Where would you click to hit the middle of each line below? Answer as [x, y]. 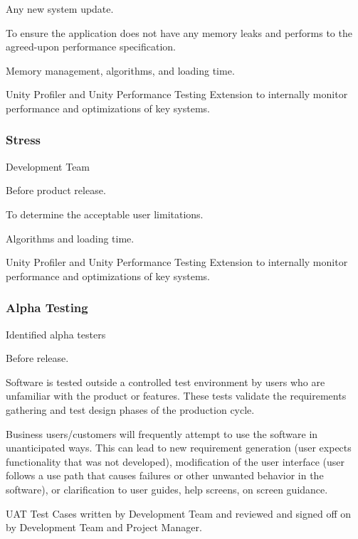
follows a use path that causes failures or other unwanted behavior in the [165, 475]
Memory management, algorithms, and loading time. [120, 70]
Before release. [37, 358]
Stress [23, 140]
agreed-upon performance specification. [91, 47]
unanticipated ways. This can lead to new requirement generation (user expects [179, 448]
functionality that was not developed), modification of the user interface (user [175, 461]
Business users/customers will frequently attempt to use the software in [162, 433]
